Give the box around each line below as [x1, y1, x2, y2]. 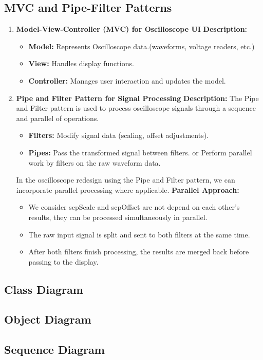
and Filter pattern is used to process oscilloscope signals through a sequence [16, 103, 256, 113]
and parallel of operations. [16, 112, 99, 123]
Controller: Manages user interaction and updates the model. [28, 75, 226, 86]
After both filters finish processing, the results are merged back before [28, 246, 249, 257]
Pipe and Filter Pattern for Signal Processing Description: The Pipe [16, 92, 259, 103]
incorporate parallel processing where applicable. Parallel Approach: [16, 184, 239, 195]
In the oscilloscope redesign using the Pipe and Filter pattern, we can [16, 174, 235, 185]
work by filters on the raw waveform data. [28, 157, 161, 168]
